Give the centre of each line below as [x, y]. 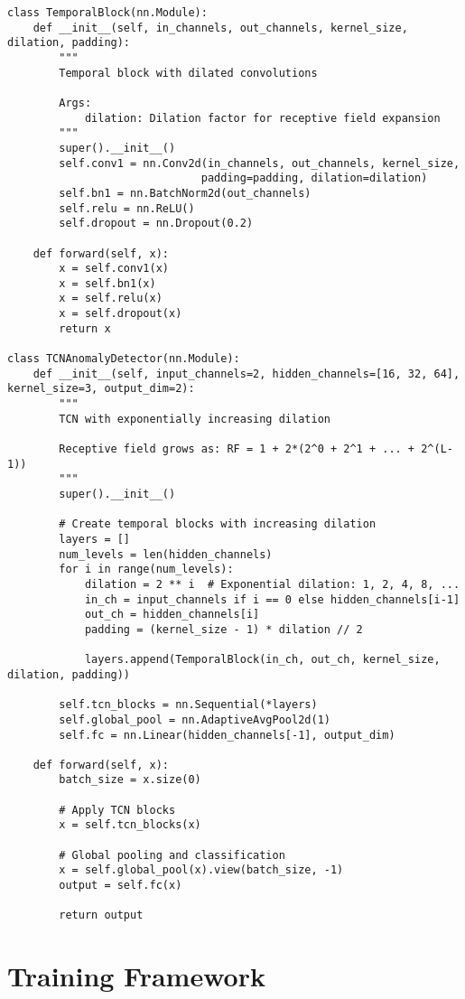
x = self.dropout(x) [121, 314]
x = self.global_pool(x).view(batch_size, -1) [201, 870]
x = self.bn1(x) [107, 283]
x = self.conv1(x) [114, 269]
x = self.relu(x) [111, 299]
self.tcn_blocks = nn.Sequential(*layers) [188, 705]
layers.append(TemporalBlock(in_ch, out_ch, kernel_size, [262, 660]
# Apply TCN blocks [117, 810]
